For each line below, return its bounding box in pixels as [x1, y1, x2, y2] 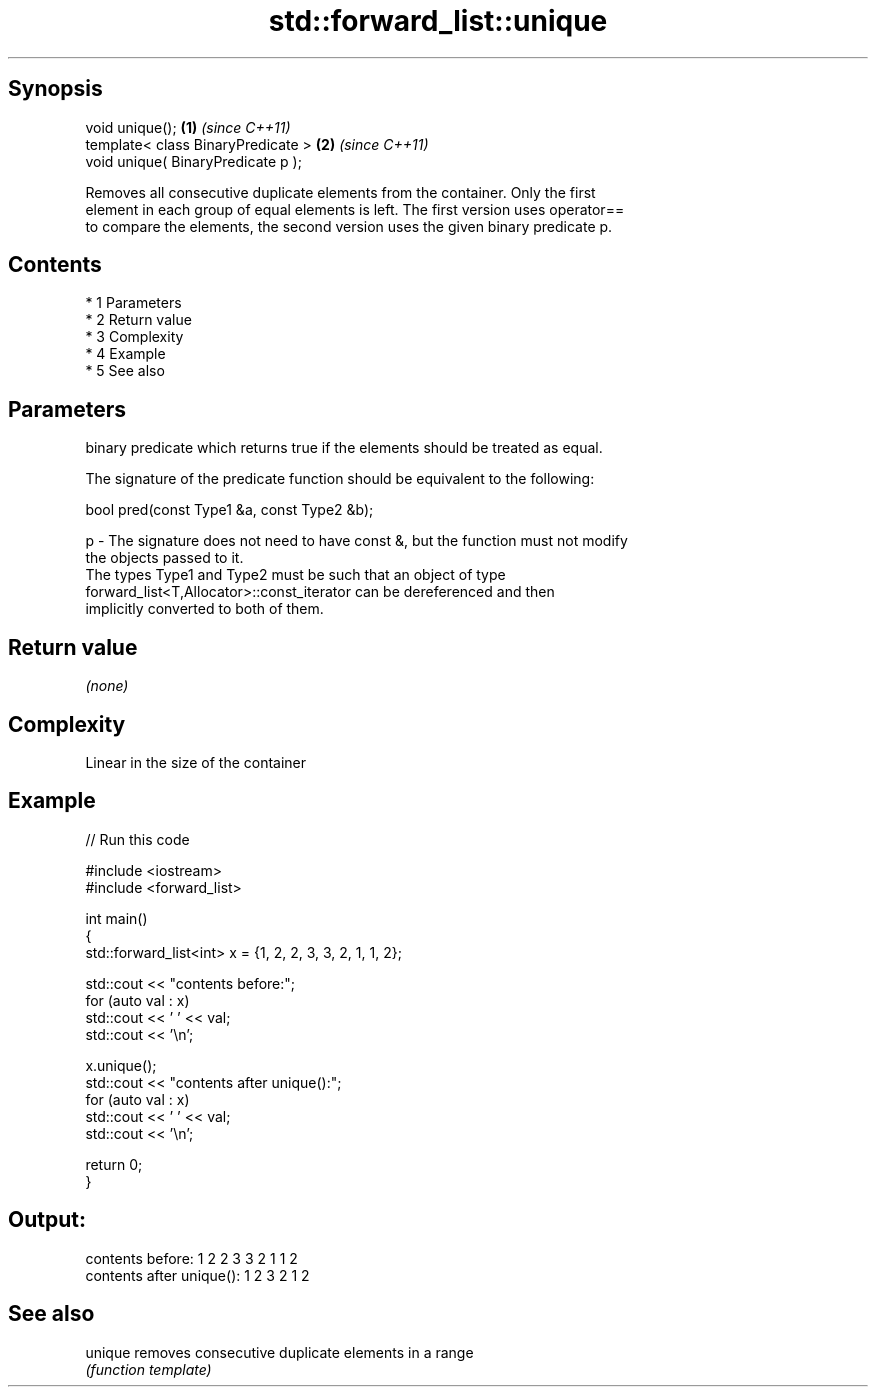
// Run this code [85, 830, 190, 848]
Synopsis [8, 76, 103, 102]
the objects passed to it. [85, 549, 244, 567]
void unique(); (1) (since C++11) [85, 118, 291, 136]
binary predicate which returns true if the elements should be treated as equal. [85, 439, 603, 457]
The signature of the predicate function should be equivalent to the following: [85, 470, 595, 488]
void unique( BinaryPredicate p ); [85, 152, 302, 170]
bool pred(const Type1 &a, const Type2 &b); [85, 501, 374, 519]
